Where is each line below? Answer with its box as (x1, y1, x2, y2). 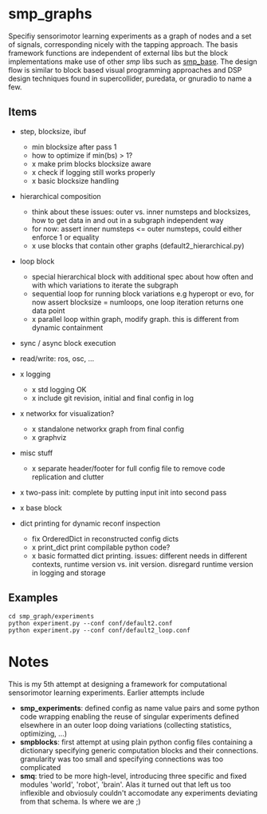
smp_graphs (8, 5, 92, 23)
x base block (19, 502, 62, 512)
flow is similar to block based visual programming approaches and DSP (8, 65, 242, 74)
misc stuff (19, 448, 53, 458)
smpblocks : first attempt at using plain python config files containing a (19, 737, 253, 747)
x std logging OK (31, 384, 87, 394)
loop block (19, 256, 55, 266)
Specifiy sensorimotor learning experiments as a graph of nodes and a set (8, 31, 252, 41)
